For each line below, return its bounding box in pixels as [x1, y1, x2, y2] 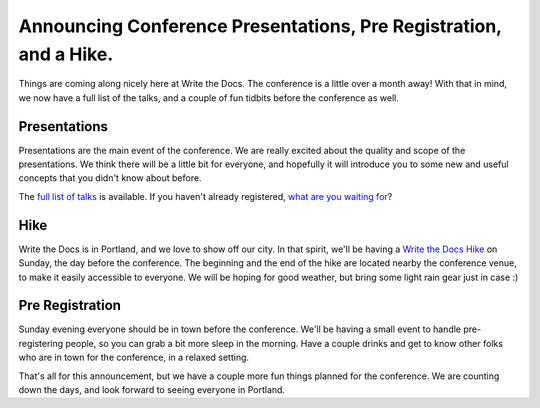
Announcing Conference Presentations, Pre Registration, [18, 15, 502, 37]
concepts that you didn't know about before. [18, 172, 202, 184]
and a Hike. [18, 43, 114, 65]
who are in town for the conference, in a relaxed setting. [18, 351, 250, 364]
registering [18, 337, 64, 349]
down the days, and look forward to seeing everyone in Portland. [18, 383, 285, 395]
